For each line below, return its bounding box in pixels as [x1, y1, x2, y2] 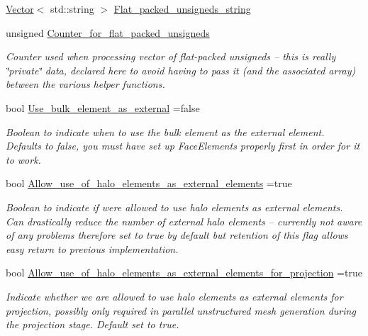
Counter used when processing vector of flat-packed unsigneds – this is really [6, 49, 336, 64]
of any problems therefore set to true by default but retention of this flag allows [6, 228, 348, 242]
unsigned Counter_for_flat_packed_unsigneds [6, 25, 210, 40]
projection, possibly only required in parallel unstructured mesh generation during [6, 303, 356, 318]
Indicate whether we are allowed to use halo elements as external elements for [6, 289, 343, 303]
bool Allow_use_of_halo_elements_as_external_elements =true [6, 176, 292, 191]
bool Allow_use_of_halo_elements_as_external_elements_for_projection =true [6, 265, 362, 280]
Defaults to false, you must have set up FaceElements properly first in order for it [6, 138, 360, 153]
